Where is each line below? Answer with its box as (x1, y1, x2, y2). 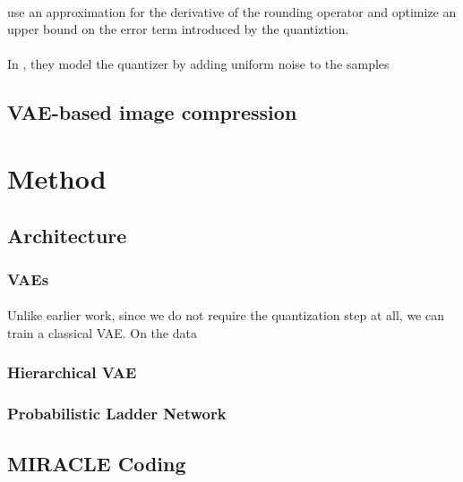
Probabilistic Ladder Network (7, 402, 227, 425)
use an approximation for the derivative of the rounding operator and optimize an (7, 2, 457, 21)
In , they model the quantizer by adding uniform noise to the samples (7, 55, 390, 73)
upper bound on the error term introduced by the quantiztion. (7, 20, 349, 38)
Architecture (7, 221, 127, 249)
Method (7, 159, 107, 196)
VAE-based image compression (7, 98, 297, 126)
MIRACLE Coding (7, 449, 186, 477)
